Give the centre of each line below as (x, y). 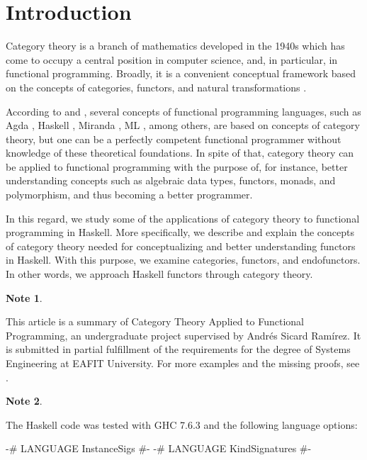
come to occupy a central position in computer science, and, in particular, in (172, 59)
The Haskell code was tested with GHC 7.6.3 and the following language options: (182, 424)
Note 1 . (24, 297)
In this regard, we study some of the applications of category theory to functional (183, 218)
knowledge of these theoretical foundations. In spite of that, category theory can (180, 153)
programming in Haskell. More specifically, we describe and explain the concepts (180, 232)
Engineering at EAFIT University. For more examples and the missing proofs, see (183, 363)
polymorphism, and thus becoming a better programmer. (129, 195)
